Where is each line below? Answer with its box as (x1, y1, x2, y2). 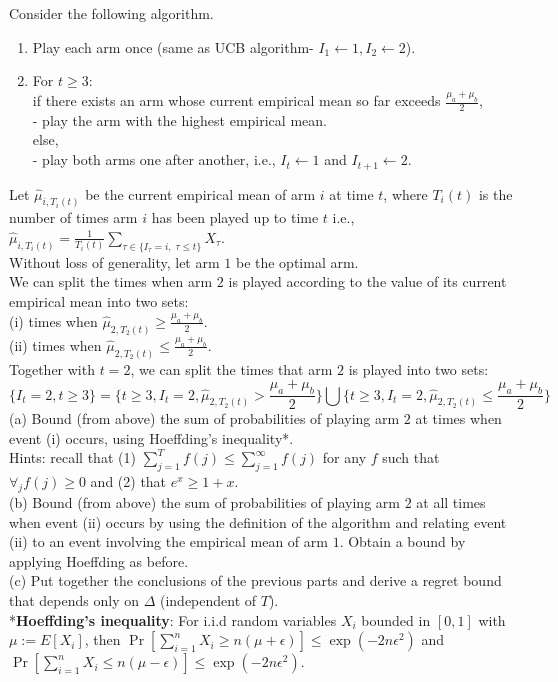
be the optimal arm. (235, 251, 359, 272)
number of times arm (9, 207, 138, 228)
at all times (416, 492, 486, 512)
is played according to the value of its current (228, 271, 507, 292)
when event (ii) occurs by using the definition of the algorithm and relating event (9, 511, 507, 532)
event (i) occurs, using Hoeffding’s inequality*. (9, 427, 294, 448)
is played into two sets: (348, 358, 489, 379)
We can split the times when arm (9, 271, 213, 292)
